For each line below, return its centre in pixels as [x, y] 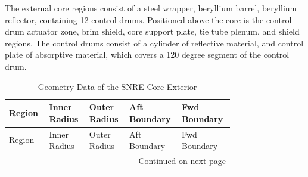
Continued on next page [182, 161]
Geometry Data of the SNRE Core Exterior [117, 86]
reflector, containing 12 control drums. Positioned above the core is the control [148, 19]
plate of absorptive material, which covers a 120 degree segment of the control [147, 55]
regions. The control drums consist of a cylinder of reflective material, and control [154, 43]
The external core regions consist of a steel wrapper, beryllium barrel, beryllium [151, 8]
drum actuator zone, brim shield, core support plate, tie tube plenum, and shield [152, 31]
